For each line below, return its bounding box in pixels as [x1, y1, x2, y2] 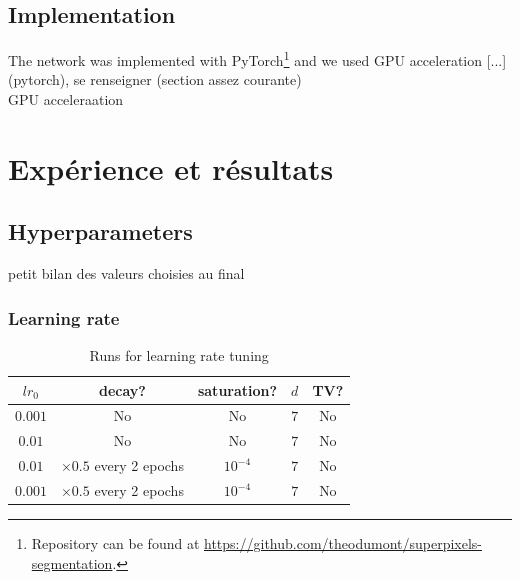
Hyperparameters [8, 216, 193, 247]
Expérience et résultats [8, 147, 334, 188]
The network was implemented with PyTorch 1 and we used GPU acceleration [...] [8, 47, 507, 70]
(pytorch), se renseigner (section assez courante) [8, 69, 302, 90]
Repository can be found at [31, 533, 200, 554]
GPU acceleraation [8, 89, 124, 110]
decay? [98, 379, 146, 400]
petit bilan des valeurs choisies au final [8, 263, 245, 284]
